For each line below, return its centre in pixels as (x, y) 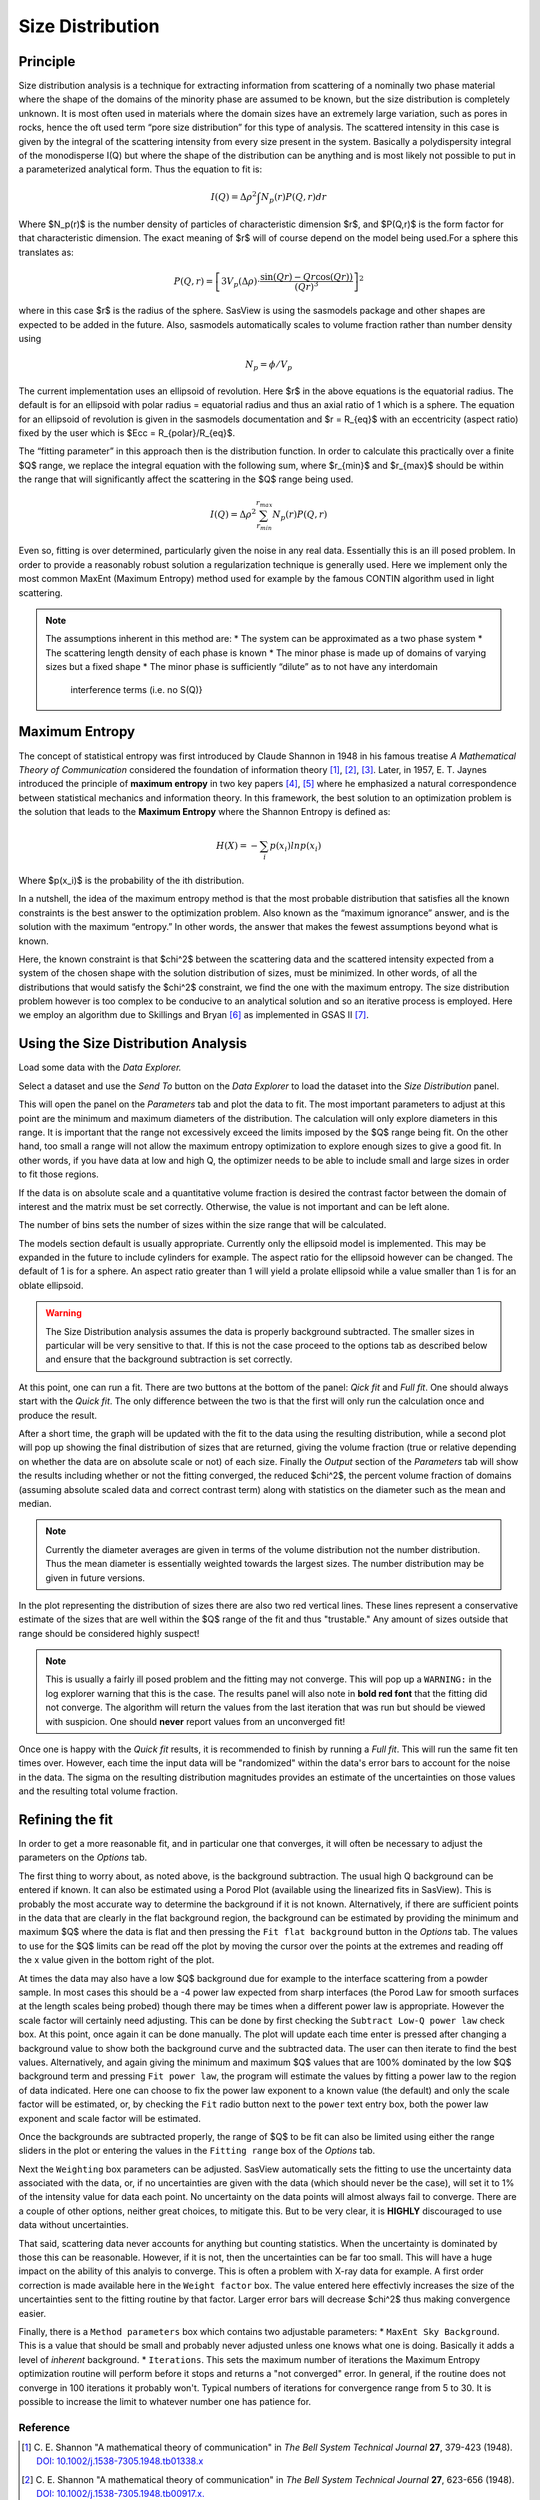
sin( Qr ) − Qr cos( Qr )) (307, 276)
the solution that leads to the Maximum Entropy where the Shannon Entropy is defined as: (204, 812)
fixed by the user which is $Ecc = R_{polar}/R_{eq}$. (127, 433)
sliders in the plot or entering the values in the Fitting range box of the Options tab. (197, 2151)
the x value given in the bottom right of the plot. (116, 1960)
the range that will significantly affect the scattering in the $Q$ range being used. (186, 479)
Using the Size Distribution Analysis (132, 1043)
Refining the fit (66, 1819)
